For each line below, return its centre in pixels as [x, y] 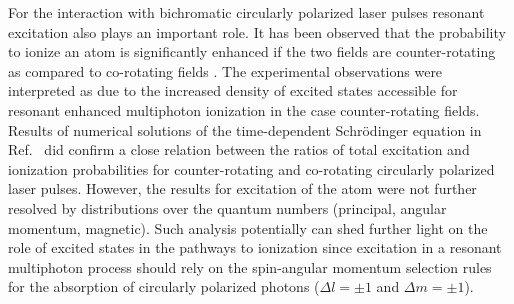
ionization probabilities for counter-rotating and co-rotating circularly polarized [251, 168]
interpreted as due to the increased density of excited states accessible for [233, 90]
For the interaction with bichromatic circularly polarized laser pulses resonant [246, 12]
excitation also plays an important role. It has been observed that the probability [257, 31]
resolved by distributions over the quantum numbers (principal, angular [227, 207]
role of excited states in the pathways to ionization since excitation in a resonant [255, 247]
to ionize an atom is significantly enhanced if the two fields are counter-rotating [252, 51]
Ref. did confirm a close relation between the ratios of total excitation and [239, 149]
